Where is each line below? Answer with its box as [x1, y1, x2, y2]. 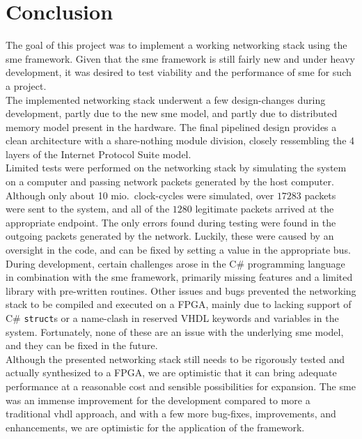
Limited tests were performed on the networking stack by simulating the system [6, 160, 347, 175]
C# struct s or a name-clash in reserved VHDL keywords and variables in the [6, 311, 339, 325]
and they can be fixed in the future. [6, 338, 158, 353]
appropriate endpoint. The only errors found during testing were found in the [6, 215, 336, 229]
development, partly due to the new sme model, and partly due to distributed [6, 106, 338, 121]
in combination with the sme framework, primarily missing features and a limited [6, 270, 353, 284]
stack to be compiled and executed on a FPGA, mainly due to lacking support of [6, 297, 352, 311]
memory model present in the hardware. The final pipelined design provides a [6, 119, 337, 134]
